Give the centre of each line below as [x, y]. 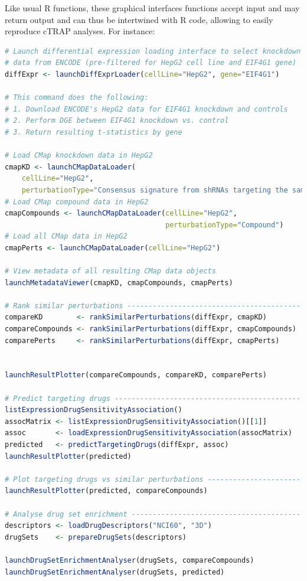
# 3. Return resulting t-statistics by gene [94, 132]
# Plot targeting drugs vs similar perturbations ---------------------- [153, 479]
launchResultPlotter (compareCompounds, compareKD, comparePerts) [136, 375]
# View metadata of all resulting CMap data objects [110, 271]
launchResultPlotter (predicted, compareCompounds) [106, 491]
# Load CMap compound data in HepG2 [77, 202]
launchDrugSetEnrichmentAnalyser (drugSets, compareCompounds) [130, 560]
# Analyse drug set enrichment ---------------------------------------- [153, 514]
